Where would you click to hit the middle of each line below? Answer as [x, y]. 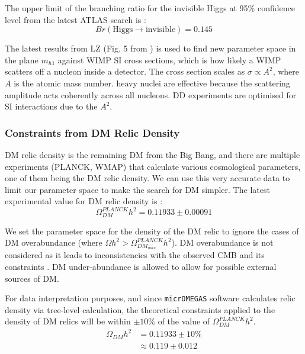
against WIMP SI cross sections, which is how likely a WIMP [169, 59]
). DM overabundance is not [222, 242]
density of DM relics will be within [68, 321]
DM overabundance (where [54, 242]
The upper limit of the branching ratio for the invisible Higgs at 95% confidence [150, 8]
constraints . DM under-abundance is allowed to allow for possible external [141, 266]
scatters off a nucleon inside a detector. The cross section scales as [125, 71]
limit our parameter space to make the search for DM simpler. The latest [137, 189]
